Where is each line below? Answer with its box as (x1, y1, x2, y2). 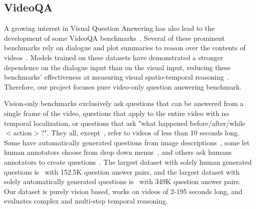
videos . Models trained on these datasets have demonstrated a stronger (4, 52, 223, 62)
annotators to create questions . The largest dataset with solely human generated (4, 156, 252, 167)
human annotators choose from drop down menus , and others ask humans (4, 147, 232, 157)
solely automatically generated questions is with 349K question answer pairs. (4, 176, 241, 187)
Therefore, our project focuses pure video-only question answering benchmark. (4, 81, 242, 92)
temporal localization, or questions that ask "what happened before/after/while (4, 117, 246, 128)
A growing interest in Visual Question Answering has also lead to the (4, 23, 215, 33)
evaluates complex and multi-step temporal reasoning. (4, 196, 168, 206)
